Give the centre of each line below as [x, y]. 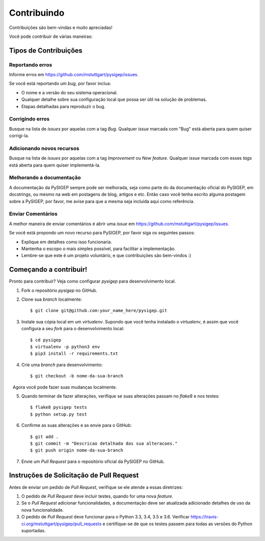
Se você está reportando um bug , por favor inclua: [60, 84]
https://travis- [204, 517]
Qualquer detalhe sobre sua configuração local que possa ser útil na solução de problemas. [114, 100]
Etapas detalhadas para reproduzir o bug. [63, 106]
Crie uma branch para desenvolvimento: [62, 365]
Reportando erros [31, 65]
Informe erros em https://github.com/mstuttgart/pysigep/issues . [74, 75]
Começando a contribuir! [48, 270]
